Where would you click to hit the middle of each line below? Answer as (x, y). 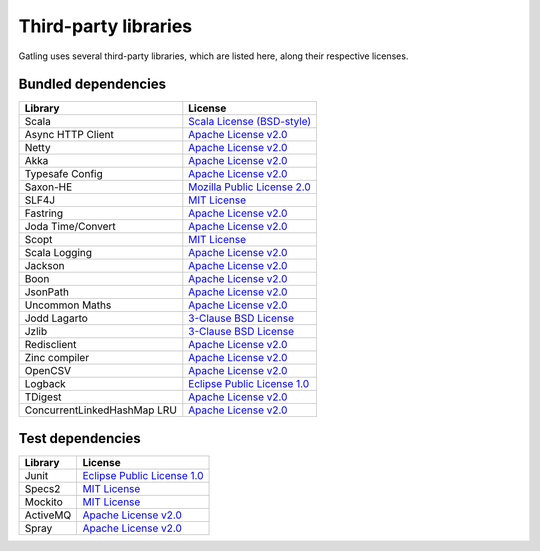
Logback (45, 384)
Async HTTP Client (69, 135)
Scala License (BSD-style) (250, 122)
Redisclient (50, 345)
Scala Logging (58, 253)
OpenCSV (48, 371)
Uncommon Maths (68, 305)
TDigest (43, 397)
